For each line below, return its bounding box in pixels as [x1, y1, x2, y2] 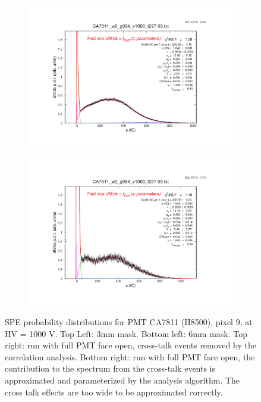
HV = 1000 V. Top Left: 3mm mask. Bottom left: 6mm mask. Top [5, 327, 248, 339]
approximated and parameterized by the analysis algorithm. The [5, 373, 240, 386]
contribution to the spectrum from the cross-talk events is [5, 362, 216, 375]
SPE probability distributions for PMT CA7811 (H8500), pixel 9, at [5, 315, 253, 328]
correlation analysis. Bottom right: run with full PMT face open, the [5, 350, 255, 363]
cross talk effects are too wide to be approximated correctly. [5, 385, 223, 398]
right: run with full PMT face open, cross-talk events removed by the [5, 339, 256, 351]
